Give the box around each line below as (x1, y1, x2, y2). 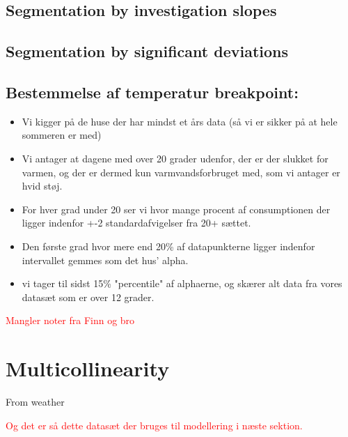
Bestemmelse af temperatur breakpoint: (6, 81, 299, 102)
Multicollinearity (6, 354, 170, 383)
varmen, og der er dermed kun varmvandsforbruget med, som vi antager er (22, 164, 340, 179)
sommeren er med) (22, 128, 102, 142)
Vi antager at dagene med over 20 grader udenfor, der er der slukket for (22, 151, 329, 165)
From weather (6, 394, 65, 409)
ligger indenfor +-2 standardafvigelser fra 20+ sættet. (22, 215, 251, 230)
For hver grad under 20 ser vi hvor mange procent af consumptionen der (22, 201, 331, 216)
